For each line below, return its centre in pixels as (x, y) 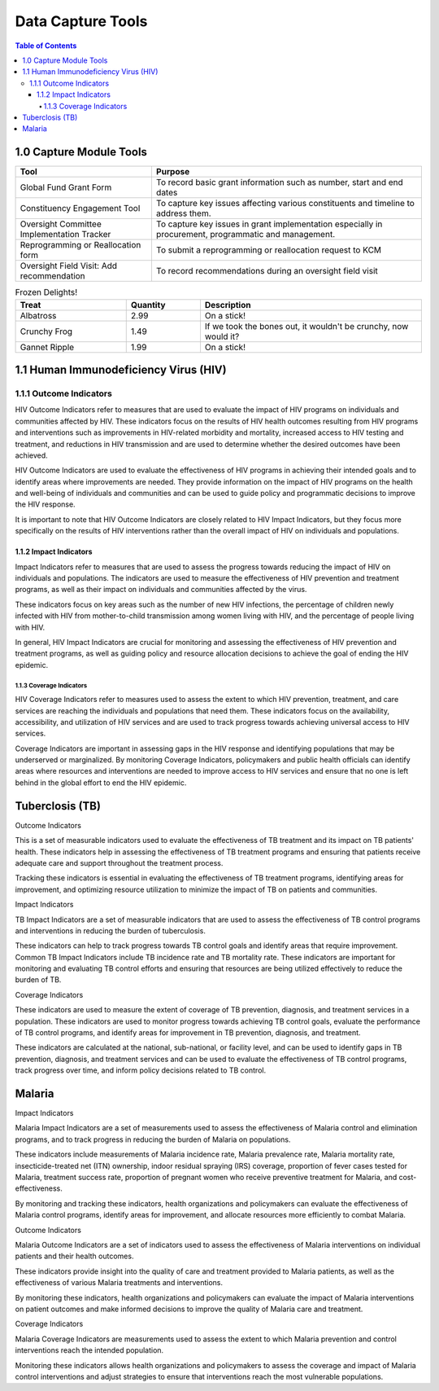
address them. (183, 213)
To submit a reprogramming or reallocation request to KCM (269, 250)
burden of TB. (38, 980)
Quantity (148, 305)
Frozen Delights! (46, 292)
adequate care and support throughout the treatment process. (119, 862)
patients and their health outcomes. (74, 1256)
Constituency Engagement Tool (80, 208)
